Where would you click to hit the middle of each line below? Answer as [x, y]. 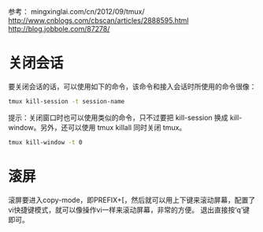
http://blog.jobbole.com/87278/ [59, 29]
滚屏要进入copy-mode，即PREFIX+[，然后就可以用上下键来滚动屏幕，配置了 [132, 200]
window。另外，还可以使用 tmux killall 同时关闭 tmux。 [97, 127]
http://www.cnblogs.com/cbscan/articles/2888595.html [98, 21]
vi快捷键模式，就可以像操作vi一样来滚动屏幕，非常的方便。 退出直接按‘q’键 [129, 210]
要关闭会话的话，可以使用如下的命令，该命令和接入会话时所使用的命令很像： [132, 86]
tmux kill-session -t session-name [67, 101]
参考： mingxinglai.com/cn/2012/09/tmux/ [77, 11]
